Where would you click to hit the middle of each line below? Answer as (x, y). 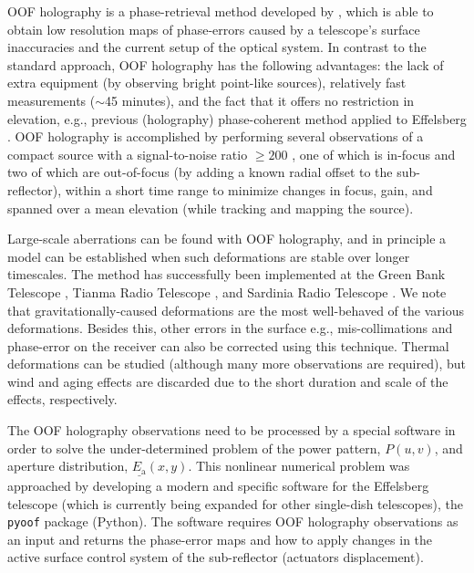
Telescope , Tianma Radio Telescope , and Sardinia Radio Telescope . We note (227, 292)
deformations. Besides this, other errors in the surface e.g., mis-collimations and (230, 328)
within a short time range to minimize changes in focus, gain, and (249, 189)
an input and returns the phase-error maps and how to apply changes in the (220, 539)
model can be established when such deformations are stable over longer (209, 256)
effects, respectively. (62, 399)
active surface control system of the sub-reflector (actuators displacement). (216, 557)
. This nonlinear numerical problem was (299, 466)
